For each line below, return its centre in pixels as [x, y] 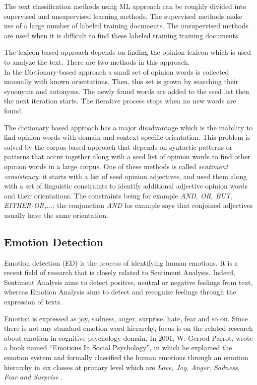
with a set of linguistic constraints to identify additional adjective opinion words [126, 186]
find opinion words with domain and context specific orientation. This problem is [127, 137]
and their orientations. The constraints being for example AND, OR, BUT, [118, 195]
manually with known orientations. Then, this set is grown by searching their [121, 81]
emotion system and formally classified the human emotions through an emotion [126, 357]
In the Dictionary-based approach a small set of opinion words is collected [117, 71]
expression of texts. [33, 302]
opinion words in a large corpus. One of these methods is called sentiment [116, 166]
